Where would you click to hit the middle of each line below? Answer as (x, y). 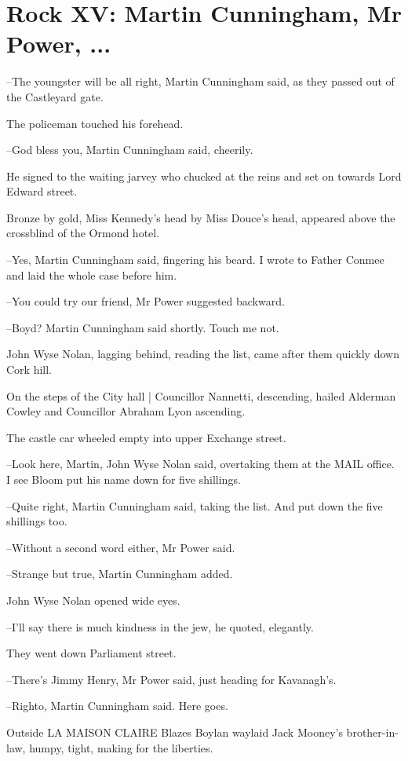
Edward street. (42, 191)
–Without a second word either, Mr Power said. (121, 547)
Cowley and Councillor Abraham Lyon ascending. (126, 411)
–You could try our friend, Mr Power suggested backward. (146, 301)
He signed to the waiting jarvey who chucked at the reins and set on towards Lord (204, 176)
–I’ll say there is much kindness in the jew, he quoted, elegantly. (160, 626)
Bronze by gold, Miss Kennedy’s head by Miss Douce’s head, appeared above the (201, 217)
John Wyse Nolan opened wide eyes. (93, 600)
